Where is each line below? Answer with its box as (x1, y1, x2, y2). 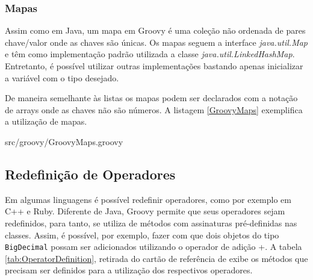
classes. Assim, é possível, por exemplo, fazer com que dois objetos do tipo (5, 228, 279, 241)
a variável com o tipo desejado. (5, 71, 119, 84)
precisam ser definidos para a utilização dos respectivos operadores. (5, 264, 253, 276)
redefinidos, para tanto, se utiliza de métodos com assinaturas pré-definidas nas (5, 216, 297, 229)
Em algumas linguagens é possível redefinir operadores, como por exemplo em (5, 193, 291, 205)
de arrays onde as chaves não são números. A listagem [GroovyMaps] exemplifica (5, 103, 303, 116)
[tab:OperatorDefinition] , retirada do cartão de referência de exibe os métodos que (5, 252, 308, 264)
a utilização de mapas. (5, 115, 87, 128)
